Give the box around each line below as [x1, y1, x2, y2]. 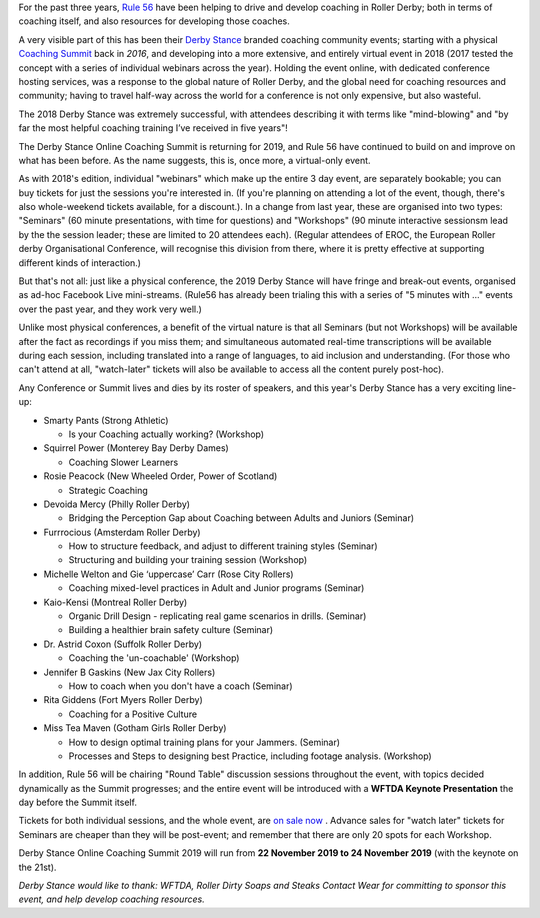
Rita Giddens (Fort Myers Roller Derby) [43, 694, 204, 706]
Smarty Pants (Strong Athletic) [43, 414, 169, 426]
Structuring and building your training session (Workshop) [68, 554, 308, 566]
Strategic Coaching [68, 484, 149, 496]
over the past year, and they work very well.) [18, 303, 202, 315]
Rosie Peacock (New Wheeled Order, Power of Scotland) [43, 470, 278, 482]
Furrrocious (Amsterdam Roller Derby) [43, 526, 201, 538]
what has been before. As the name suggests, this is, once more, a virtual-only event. [18, 154, 371, 166]
